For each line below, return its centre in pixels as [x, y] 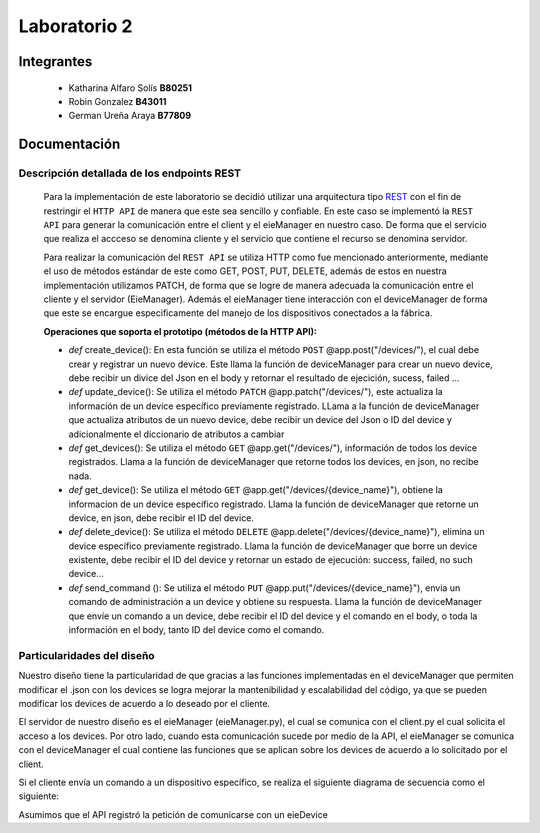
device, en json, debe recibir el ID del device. [161, 517]
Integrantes [55, 61]
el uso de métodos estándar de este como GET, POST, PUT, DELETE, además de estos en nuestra [245, 271]
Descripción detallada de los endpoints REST [130, 173]
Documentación [69, 144]
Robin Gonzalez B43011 [117, 101]
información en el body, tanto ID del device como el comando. [196, 630]
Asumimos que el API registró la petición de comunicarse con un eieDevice [173, 814]
